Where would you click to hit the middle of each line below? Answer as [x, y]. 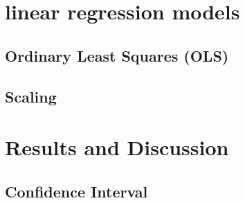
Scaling [31, 96]
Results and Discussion [117, 147]
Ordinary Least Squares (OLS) [117, 55]
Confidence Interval [76, 191]
